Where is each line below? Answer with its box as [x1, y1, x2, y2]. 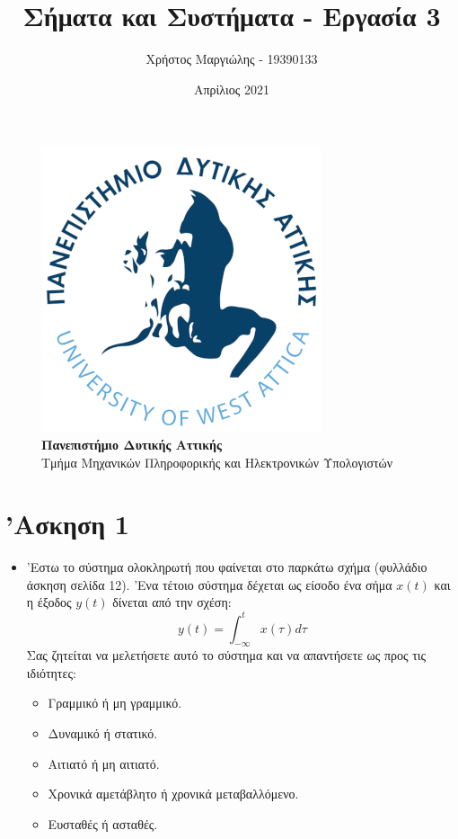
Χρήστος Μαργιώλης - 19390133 [145, 49, 318, 68]
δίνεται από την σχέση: [112, 593, 232, 611]
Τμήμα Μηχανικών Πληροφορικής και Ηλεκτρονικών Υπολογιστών [41, 452, 393, 471]
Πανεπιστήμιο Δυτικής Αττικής [41, 434, 222, 453]
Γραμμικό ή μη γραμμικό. [48, 693, 182, 712]
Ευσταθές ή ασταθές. [48, 814, 158, 833]
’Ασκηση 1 [5, 505, 129, 542]
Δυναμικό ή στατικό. [48, 724, 158, 743]
